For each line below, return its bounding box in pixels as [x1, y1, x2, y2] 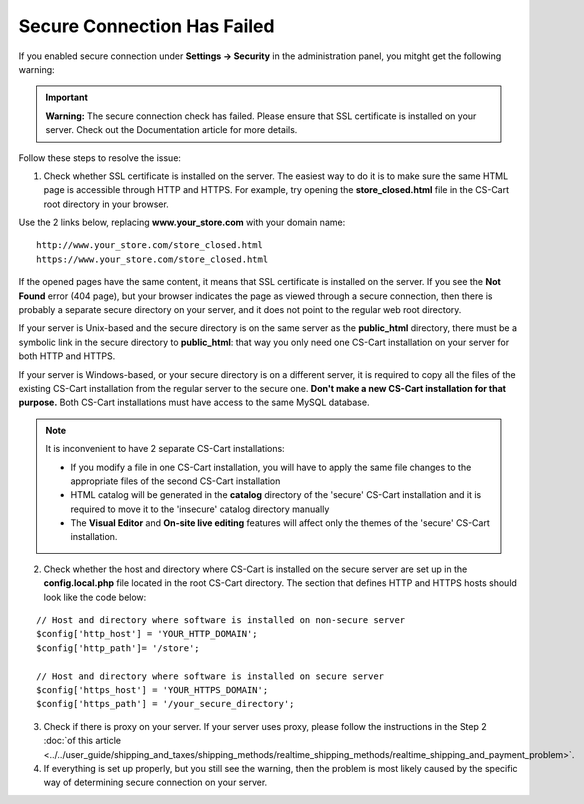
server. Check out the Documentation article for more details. [45, 124, 298, 136]
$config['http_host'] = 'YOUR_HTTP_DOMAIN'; [36, 628, 259, 640]
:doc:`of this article [43, 735, 122, 747]
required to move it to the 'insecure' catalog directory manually [70, 503, 330, 515]
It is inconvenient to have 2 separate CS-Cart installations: [45, 443, 285, 455]
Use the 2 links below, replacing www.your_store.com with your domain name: [18, 216, 346, 229]
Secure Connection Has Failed [18, 15, 275, 37]
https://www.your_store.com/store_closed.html [36, 253, 269, 265]
